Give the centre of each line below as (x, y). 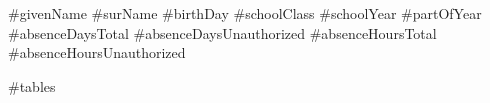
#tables (32, 85)
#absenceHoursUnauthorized (97, 52)
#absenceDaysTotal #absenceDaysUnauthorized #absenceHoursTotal (222, 32)
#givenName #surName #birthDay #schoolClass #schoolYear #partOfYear (245, 13)
